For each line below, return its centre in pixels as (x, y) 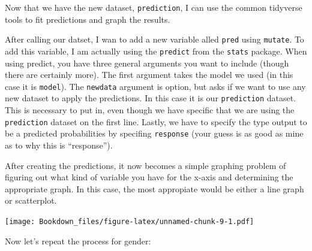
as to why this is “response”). (59, 145)
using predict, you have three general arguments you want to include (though (147, 63)
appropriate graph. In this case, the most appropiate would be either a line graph (154, 188)
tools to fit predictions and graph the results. (88, 19)
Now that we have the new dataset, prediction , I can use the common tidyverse (154, 7)
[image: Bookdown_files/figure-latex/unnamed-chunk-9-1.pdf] (130, 221)
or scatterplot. (31, 200)
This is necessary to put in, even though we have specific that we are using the (150, 110)
